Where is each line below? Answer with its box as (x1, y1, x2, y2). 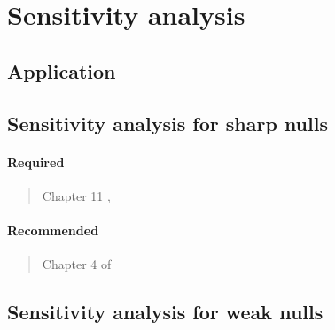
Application (7, 57, 116, 84)
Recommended (7, 220, 99, 239)
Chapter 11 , (42, 186, 111, 204)
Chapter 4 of (42, 255, 112, 273)
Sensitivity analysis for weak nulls (7, 298, 323, 326)
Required (7, 152, 65, 171)
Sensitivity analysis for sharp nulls (7, 109, 328, 136)
